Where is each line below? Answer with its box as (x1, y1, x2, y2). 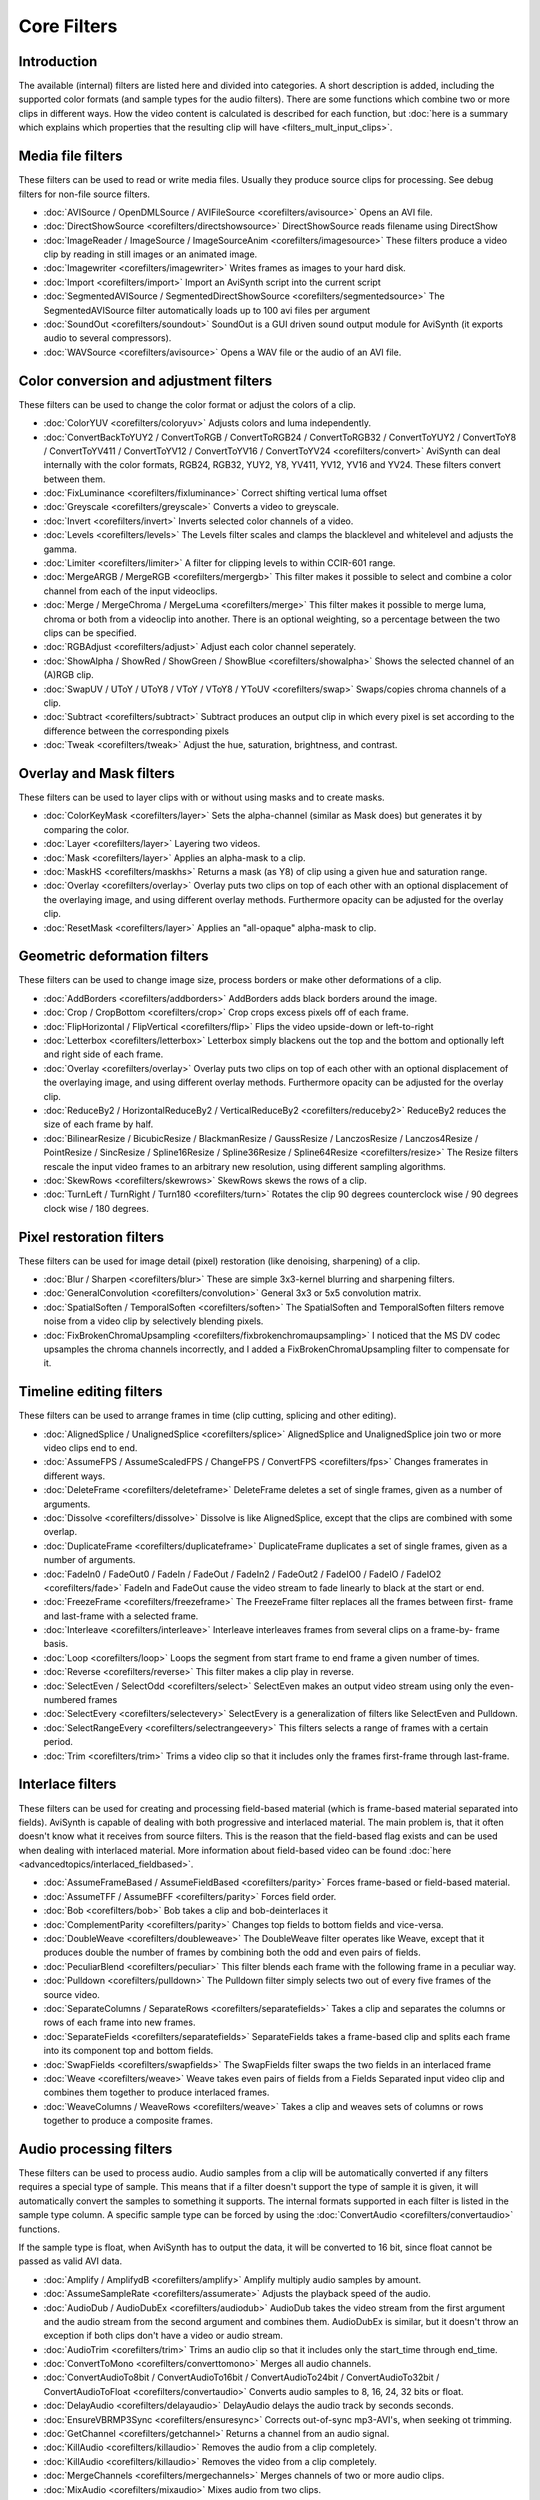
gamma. (43, 543, 77, 555)
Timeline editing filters (18, 1383, 163, 1400)
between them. (43, 473, 106, 485)
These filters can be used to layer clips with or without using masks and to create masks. (18, 791, 385, 804)
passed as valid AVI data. (18, 2255, 123, 2267)
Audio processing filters (18, 2140, 173, 2157)
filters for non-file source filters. (18, 188, 150, 200)
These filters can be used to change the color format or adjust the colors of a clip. (18, 398, 357, 410)
